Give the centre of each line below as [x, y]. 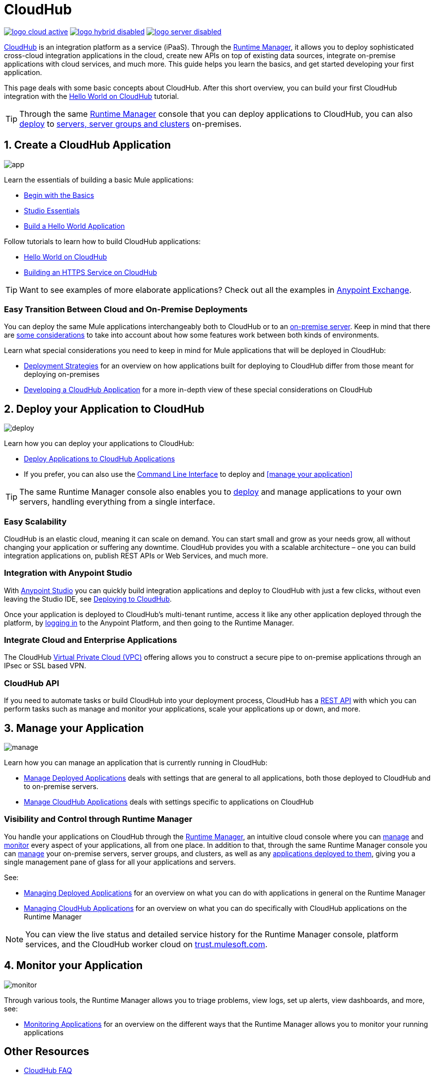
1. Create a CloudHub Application [88, 145]
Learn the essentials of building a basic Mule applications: [99, 180]
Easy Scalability [36, 521]
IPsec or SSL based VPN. [45, 666]
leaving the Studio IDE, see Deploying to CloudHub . [88, 599]
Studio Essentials [52, 210]
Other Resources [47, 1052]
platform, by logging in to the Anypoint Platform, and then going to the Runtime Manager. [149, 623]
